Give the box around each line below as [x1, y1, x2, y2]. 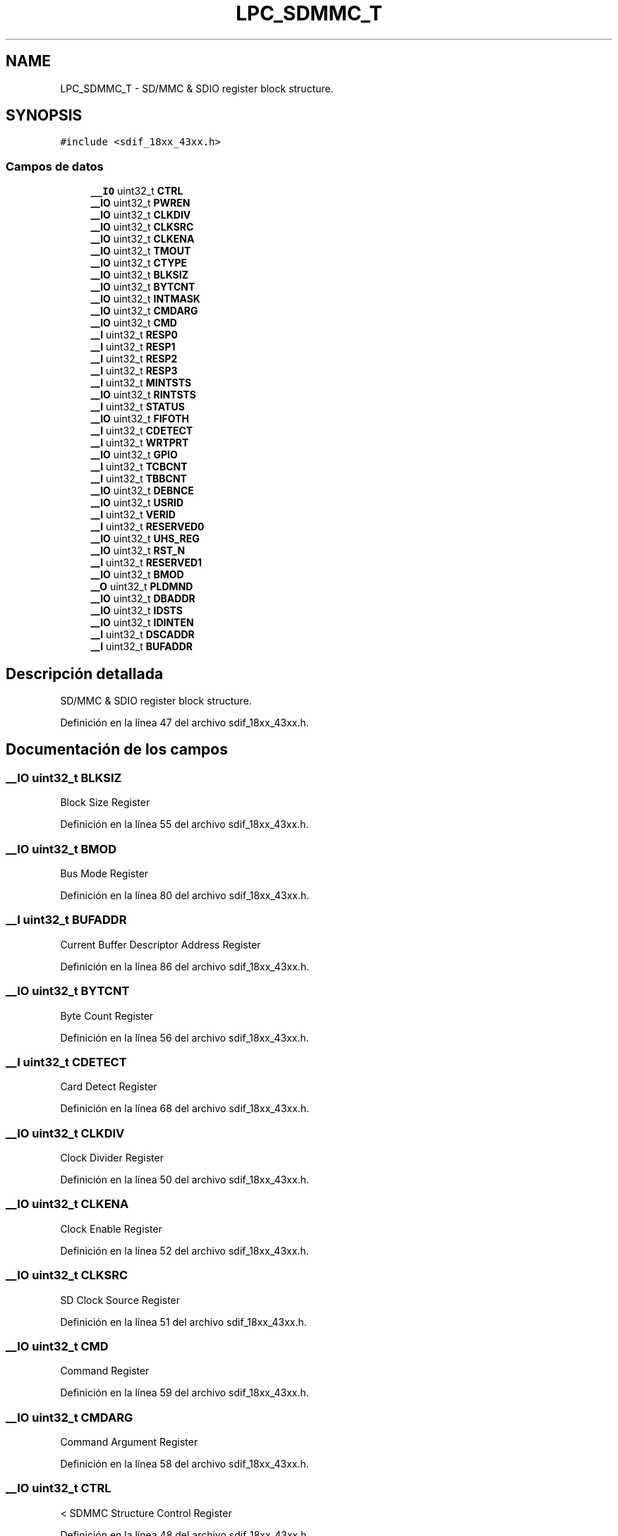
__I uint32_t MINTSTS [90, 377, 192, 389]
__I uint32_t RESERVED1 [90, 556, 202, 569]
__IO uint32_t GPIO [90, 449, 178, 461]
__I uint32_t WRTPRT [90, 437, 189, 449]
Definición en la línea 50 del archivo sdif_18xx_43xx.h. [60, 1174, 309, 1185]
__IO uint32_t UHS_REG [90, 532, 200, 545]
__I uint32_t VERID [90, 508, 176, 521]
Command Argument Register [60, 1436, 198, 1448]
